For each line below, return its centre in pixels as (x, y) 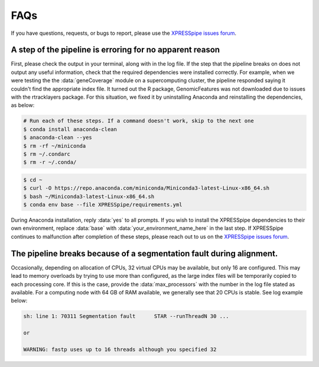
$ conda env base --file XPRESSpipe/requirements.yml (103, 205)
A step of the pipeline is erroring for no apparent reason (115, 50)
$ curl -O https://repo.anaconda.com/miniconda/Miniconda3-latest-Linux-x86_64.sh (147, 188)
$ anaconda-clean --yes (58, 138)
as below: (23, 105)
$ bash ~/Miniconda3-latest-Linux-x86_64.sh (89, 196)
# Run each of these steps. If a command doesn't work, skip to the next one (139, 121)
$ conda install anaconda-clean (70, 129)
